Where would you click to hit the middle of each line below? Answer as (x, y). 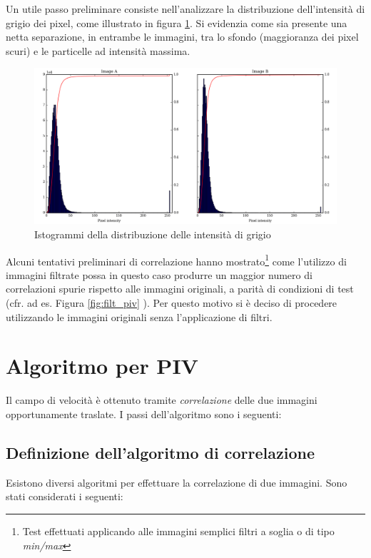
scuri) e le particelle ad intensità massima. (98, 50)
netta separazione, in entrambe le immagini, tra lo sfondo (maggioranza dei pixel (182, 37)
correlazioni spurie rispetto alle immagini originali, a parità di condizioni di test (180, 289)
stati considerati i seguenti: (65, 496)
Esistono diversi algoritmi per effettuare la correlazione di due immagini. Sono (177, 482)
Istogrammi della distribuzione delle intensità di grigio (153, 234)
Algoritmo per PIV (102, 366)
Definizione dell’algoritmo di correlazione (160, 452)
